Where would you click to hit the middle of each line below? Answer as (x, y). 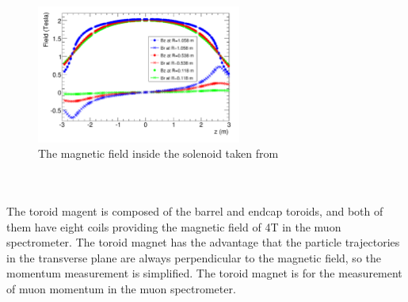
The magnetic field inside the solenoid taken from (158, 153)
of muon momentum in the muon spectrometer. (121, 289)
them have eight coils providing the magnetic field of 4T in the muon (174, 226)
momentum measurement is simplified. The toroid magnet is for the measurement (204, 273)
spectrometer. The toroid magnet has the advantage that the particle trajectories (203, 242)
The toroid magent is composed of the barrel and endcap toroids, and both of (195, 211)
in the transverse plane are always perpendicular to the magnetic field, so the (194, 257)
